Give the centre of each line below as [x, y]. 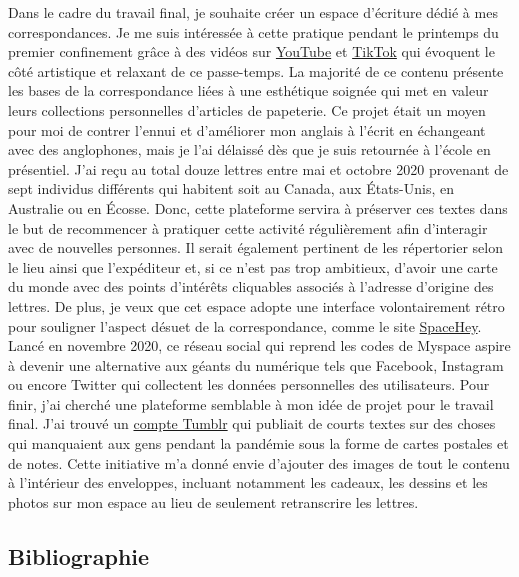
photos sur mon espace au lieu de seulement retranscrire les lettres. [213, 501]
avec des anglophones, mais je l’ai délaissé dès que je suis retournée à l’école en [249, 149]
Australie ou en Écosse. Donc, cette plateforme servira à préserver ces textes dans [258, 207]
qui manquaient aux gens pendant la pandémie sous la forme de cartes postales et [258, 443]
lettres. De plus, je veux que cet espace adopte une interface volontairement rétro [256, 305]
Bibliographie [79, 555]
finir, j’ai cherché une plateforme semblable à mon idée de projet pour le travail [251, 403]
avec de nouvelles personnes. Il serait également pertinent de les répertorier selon [255, 247]
